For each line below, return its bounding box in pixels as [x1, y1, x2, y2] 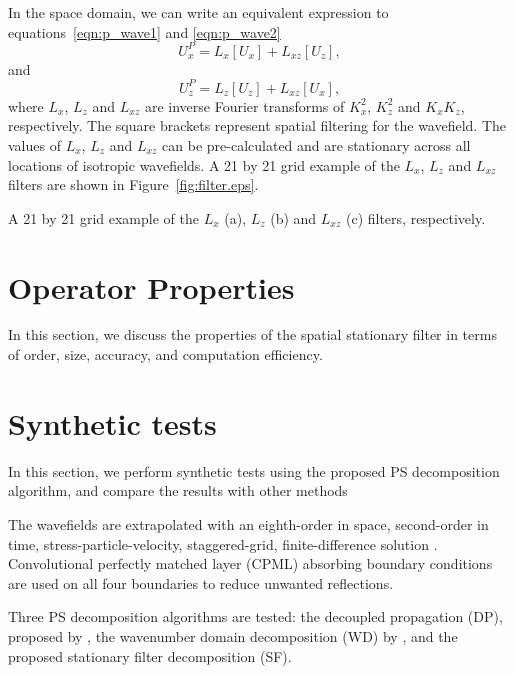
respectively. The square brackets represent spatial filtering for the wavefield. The [8, 115, 507, 136]
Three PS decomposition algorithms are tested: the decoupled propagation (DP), [8, 606, 503, 627]
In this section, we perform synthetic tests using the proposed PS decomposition [8, 460, 500, 481]
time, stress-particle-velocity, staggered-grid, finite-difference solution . [8, 533, 438, 554]
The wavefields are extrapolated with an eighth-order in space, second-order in [8, 513, 489, 534]
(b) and [270, 207, 317, 228]
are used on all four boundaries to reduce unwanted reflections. [8, 572, 394, 593]
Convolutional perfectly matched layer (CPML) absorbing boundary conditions [8, 553, 493, 574]
